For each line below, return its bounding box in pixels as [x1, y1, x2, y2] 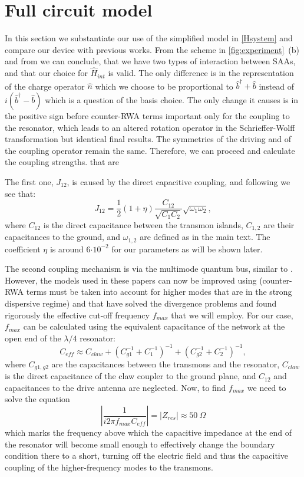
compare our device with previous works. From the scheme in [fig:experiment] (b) [5, 43, 299, 55]
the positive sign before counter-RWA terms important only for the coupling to [5, 110, 290, 122]
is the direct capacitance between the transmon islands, [43, 218, 243, 231]
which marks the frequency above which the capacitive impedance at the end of [5, 426, 292, 439]
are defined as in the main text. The [140, 231, 270, 243]
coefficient [5, 242, 41, 255]
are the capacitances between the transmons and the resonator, [51, 357, 280, 370]
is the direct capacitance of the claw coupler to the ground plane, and [5, 370, 256, 382]
